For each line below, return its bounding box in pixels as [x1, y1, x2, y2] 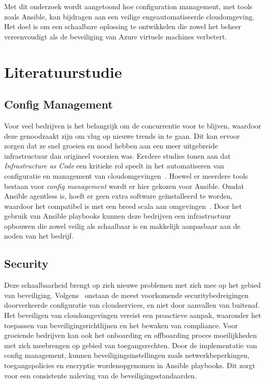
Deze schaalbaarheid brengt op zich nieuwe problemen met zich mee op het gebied [4, 280, 261, 290]
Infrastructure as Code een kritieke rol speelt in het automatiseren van [4, 160, 224, 171]
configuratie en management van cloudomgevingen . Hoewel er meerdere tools [4, 170, 248, 181]
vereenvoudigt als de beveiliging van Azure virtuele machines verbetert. [4, 31, 227, 41]
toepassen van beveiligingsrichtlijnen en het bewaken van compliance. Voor [4, 319, 238, 330]
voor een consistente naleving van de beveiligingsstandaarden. [4, 370, 197, 380]
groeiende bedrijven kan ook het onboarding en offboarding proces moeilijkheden [4, 330, 257, 340]
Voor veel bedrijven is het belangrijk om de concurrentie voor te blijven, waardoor [4, 120, 261, 131]
